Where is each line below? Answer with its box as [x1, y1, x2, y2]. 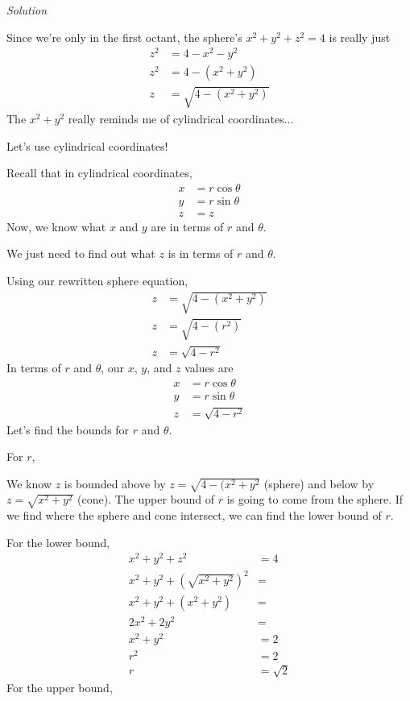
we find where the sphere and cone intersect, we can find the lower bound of [6, 507, 382, 524]
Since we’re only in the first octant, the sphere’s [6, 28, 242, 45]
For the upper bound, [6, 678, 113, 695]
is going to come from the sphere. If [226, 491, 404, 508]
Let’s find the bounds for [6, 421, 130, 438]
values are [184, 359, 234, 376]
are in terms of [151, 218, 224, 234]
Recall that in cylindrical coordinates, [6, 164, 193, 181]
